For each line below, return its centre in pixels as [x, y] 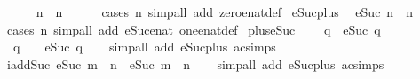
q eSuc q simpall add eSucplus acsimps [144, 47]
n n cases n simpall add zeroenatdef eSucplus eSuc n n [224, 12]
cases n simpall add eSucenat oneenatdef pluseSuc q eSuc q [194, 29]
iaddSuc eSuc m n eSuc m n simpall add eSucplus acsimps [195, 63]
